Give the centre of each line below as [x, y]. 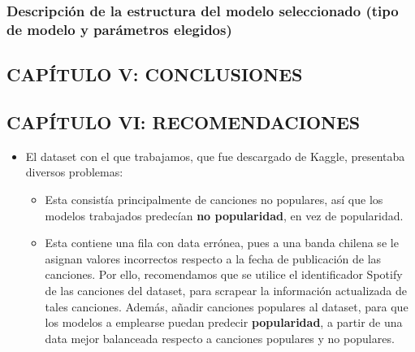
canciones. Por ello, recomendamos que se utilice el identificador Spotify [224, 274]
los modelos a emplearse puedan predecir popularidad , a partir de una [224, 322]
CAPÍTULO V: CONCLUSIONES [155, 74]
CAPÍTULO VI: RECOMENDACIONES [184, 122]
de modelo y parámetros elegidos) [119, 29]
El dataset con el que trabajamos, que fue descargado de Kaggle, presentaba [215, 156]
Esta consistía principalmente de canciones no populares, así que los [214, 199]
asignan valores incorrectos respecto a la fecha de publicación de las [213, 258]
